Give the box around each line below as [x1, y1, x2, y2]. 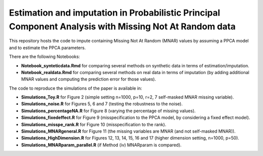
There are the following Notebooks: [9, 54, 80, 59]
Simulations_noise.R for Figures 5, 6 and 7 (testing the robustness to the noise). [21, 101, 183, 107]
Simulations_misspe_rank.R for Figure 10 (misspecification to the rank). [21, 121, 167, 127]
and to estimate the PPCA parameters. [9, 44, 86, 51]
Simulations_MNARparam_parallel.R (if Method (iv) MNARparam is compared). [21, 142, 182, 148]
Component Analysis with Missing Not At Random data [9, 21, 236, 32]
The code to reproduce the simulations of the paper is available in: [9, 85, 142, 91]
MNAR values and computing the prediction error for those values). [21, 76, 156, 82]
